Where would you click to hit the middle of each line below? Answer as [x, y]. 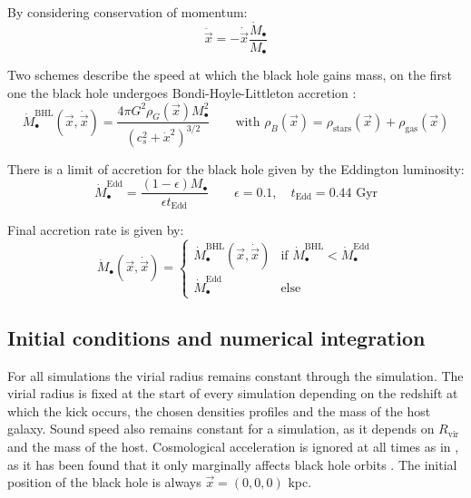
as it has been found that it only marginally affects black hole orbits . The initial [232, 464]
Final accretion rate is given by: [96, 229]
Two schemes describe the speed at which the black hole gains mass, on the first [230, 75]
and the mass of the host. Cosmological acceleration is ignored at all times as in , [233, 446]
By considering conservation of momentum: [128, 12]
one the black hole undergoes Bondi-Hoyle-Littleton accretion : [182, 92]
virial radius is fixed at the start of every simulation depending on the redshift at [233, 393]
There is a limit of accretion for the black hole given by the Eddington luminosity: [236, 168]
